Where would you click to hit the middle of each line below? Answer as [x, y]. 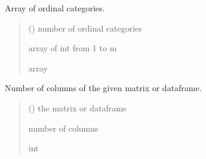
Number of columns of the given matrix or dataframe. [103, 88]
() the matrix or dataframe [78, 107]
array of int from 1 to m [73, 48]
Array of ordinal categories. [55, 8]
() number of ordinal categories [85, 28]
